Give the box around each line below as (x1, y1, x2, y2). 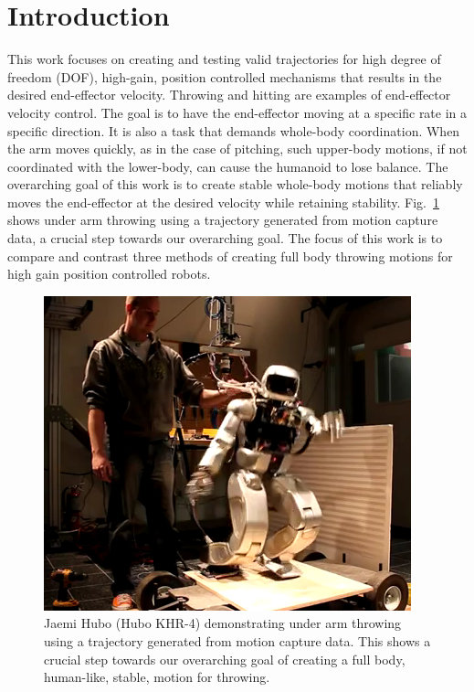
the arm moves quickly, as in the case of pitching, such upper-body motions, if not (7, 139, 468, 158)
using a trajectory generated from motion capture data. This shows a (44, 632, 431, 651)
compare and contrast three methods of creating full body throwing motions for (7, 246, 453, 265)
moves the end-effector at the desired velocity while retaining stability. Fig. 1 (7, 192, 440, 211)
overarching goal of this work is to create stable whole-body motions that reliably (7, 175, 463, 194)
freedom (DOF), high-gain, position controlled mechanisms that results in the (7, 67, 442, 86)
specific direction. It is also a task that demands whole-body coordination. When (7, 121, 460, 140)
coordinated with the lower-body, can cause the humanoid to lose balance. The (7, 156, 448, 176)
